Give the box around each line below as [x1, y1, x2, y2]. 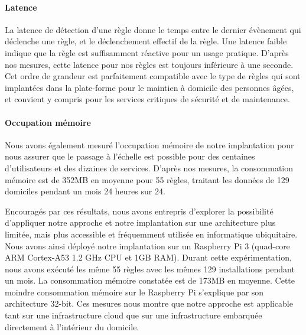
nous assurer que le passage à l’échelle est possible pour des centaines [5, 150, 255, 162]
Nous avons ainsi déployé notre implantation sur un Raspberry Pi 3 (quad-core [5, 239, 290, 252]
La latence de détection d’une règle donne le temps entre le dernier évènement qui [5, 23, 301, 35]
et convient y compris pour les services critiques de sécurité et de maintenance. [5, 93, 290, 105]
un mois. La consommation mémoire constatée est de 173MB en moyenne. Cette [5, 274, 295, 287]
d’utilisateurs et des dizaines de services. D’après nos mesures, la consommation [5, 161, 294, 174]
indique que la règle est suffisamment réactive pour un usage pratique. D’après [5, 46, 289, 58]
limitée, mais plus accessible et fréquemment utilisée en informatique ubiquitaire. [5, 227, 298, 240]
